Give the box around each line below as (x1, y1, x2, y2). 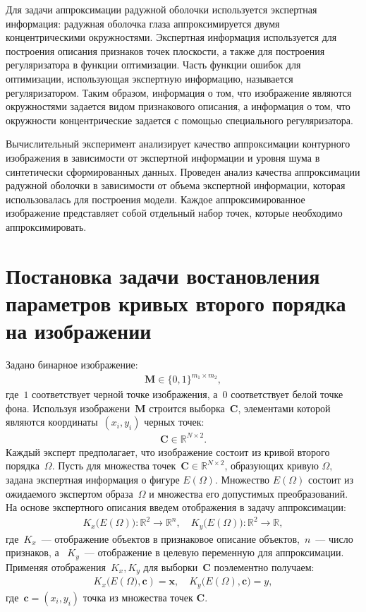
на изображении (6, 316, 152, 345)
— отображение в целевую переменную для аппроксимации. (84, 545, 344, 560)
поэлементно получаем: (214, 559, 315, 574)
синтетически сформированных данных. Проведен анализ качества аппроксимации (6, 164, 360, 179)
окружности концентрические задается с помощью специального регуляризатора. (6, 112, 353, 127)
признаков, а (6, 545, 59, 560)
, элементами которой (238, 400, 331, 415)
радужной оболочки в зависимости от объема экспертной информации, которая (6, 178, 346, 193)
